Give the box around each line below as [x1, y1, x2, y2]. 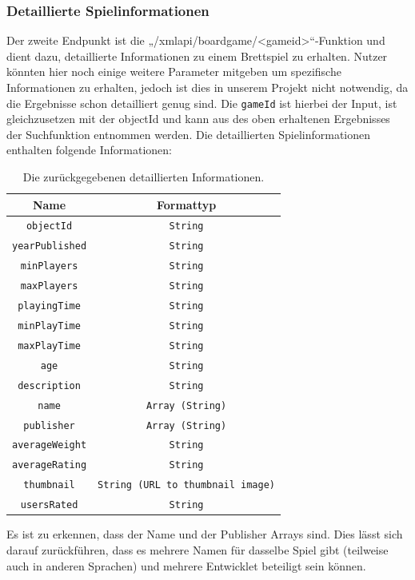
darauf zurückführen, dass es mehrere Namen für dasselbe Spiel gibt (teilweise [6, 541, 389, 558]
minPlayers [20, 260, 78, 272]
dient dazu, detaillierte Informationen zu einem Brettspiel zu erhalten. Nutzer [6, 47, 388, 64]
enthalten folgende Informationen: [6, 141, 172, 158]
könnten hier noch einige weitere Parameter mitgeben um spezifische [6, 63, 341, 80]
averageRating [12, 459, 87, 471]
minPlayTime [18, 320, 81, 332]
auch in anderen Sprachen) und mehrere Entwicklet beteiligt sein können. [6, 557, 366, 574]
